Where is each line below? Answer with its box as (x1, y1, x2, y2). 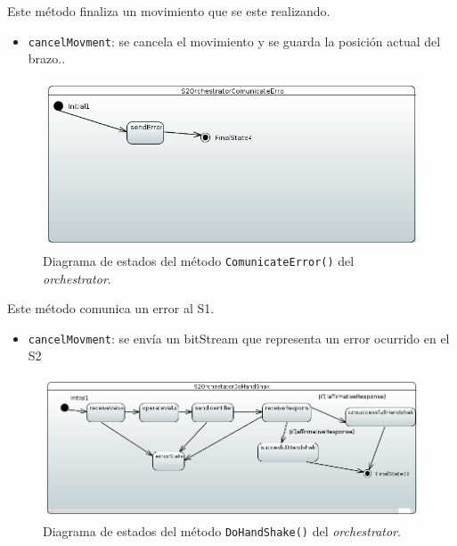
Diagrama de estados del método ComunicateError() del (43, 251, 355, 269)
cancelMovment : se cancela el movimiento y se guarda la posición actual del (28, 31, 441, 50)
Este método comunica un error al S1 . (7, 299, 215, 318)
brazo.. (28, 49, 66, 68)
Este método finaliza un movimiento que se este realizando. (7, 2, 331, 20)
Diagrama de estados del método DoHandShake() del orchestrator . (43, 521, 401, 540)
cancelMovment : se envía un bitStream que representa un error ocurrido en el (28, 328, 450, 347)
